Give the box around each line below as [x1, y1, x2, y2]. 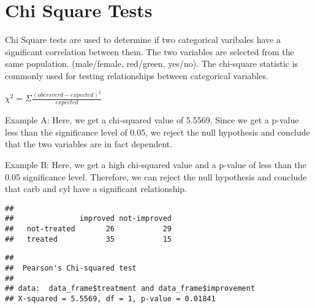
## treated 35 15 [5, 234, 172, 244]
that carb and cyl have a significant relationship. [5, 182, 187, 195]
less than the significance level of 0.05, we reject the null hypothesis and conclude [5, 125, 310, 138]
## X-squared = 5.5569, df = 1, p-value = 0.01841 [5, 295, 216, 304]
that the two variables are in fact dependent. [5, 137, 173, 150]
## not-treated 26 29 [5, 225, 172, 234]
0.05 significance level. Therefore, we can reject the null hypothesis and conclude [5, 170, 307, 183]
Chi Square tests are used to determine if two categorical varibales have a [5, 33, 281, 46]
